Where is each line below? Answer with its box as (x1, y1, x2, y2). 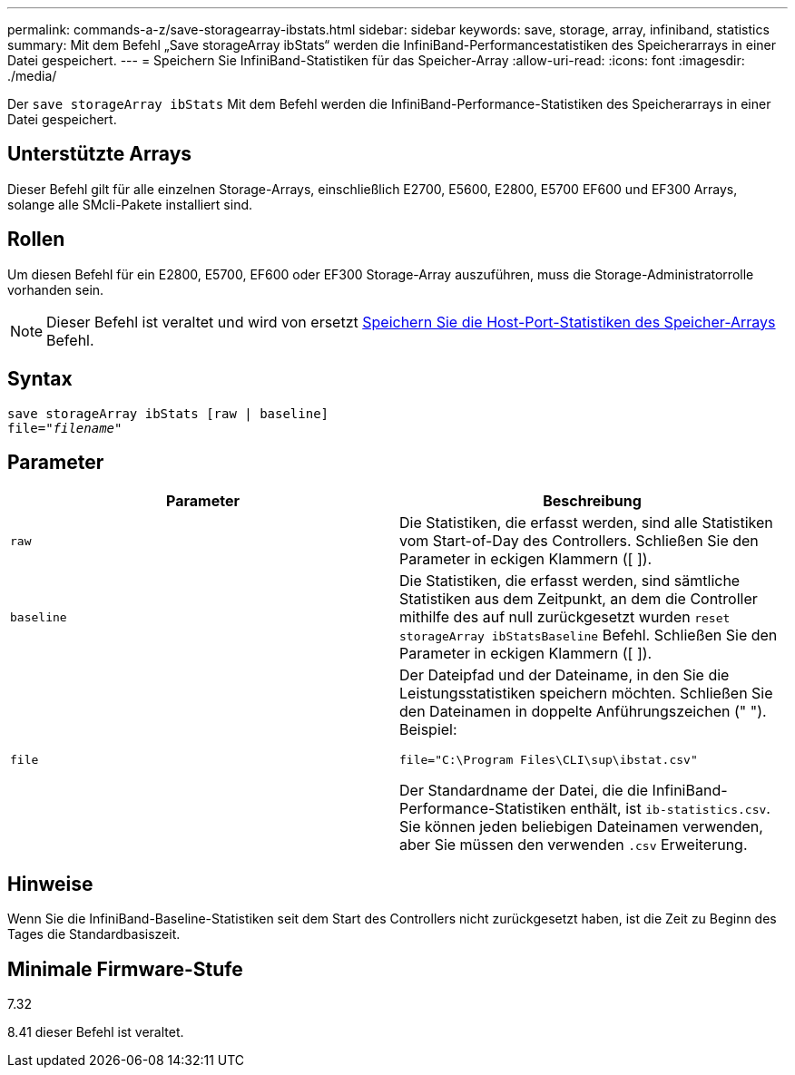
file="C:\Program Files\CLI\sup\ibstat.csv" (399, 753, 698, 767)
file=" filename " (7, 420, 123, 435)
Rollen (7, 228, 65, 251)
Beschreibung (543, 492, 642, 511)
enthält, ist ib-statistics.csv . (570, 799, 770, 818)
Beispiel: (399, 720, 457, 739)
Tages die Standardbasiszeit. (7, 926, 181, 943)
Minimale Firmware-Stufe (7, 957, 243, 981)
